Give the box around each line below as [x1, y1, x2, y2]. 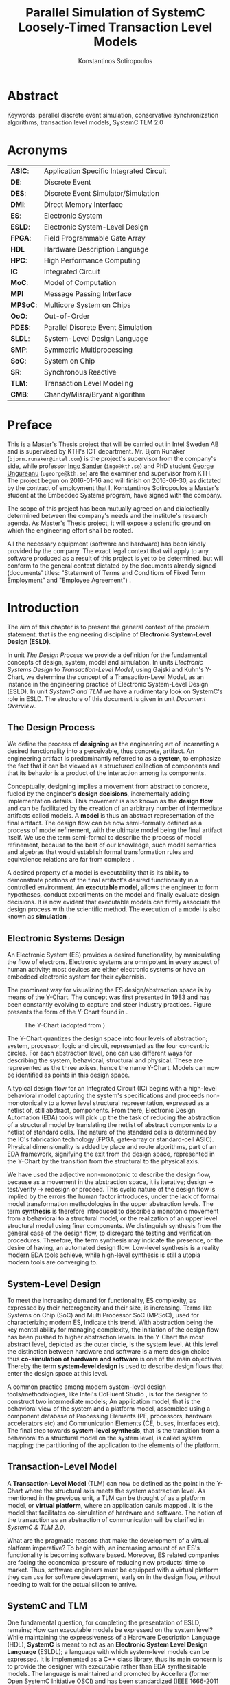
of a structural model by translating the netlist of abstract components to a [7, 1121, 218, 1129]
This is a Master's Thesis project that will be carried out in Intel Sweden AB [7, 440, 219, 448]
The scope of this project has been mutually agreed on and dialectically [7, 504, 210, 513]
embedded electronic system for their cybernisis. [7, 972, 146, 981]
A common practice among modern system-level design [7, 1383, 166, 1391]
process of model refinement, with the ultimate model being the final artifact [7, 826, 223, 834]
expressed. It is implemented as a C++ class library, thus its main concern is [7, 1655, 223, 1663]
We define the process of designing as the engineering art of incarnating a [7, 740, 220, 748]
